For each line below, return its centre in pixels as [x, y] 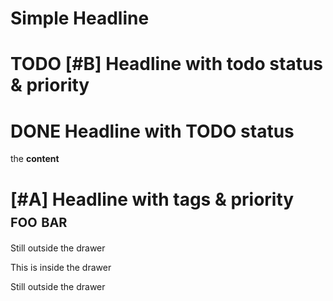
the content [35, 159]
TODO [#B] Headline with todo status [167, 64]
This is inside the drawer [61, 268]
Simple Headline [80, 18]
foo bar [39, 220]
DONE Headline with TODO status [152, 131]
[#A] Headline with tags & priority [152, 199]
